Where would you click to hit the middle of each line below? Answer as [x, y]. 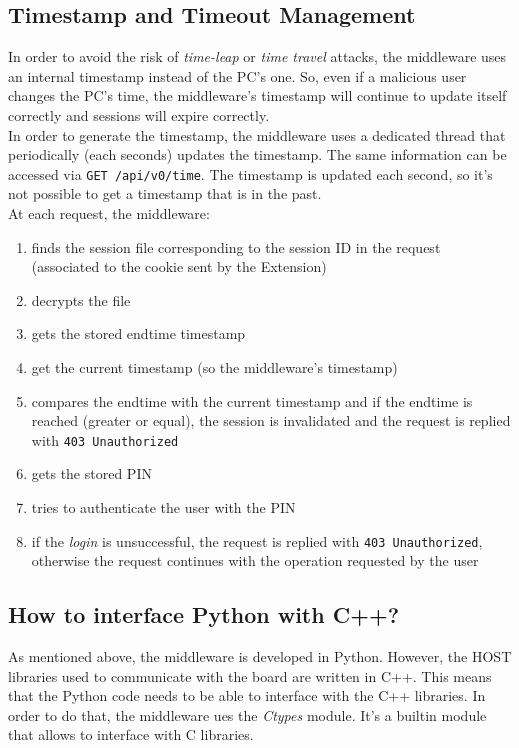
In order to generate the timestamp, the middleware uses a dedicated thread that [257, 134]
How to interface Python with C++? [204, 614]
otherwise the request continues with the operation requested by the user [255, 560]
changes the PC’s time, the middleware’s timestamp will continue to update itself [257, 95]
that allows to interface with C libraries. [131, 734]
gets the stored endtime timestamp [138, 333]
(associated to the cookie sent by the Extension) [179, 266]
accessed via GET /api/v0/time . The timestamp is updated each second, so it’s [250, 173]
